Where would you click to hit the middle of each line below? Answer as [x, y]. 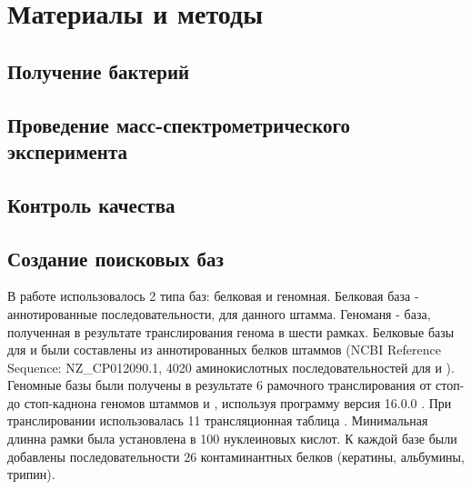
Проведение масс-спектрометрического [179, 124]
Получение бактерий [99, 70]
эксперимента [67, 150]
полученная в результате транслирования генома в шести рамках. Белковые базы [231, 331]
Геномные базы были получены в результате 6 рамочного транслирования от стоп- [236, 385]
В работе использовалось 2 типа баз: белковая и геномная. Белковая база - [213, 296]
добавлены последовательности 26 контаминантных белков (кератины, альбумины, [236, 456]
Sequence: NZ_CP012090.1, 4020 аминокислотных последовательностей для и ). [231, 367]
